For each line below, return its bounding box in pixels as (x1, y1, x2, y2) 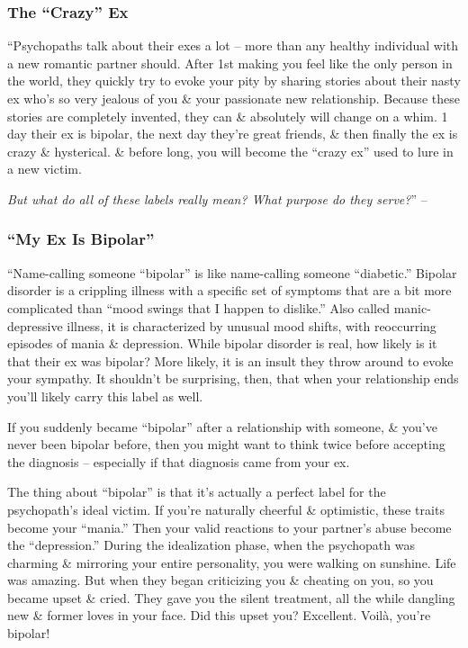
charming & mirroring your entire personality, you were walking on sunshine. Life (7, 553, 456, 571)
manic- (393, 298, 431, 317)
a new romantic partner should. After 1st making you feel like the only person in (7, 53, 453, 72)
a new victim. (7, 159, 82, 178)
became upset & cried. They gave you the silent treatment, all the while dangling (7, 588, 455, 607)
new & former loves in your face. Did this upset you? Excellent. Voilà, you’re (7, 606, 431, 625)
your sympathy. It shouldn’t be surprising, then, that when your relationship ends (7, 369, 459, 388)
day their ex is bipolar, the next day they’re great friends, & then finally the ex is (7, 124, 458, 143)
